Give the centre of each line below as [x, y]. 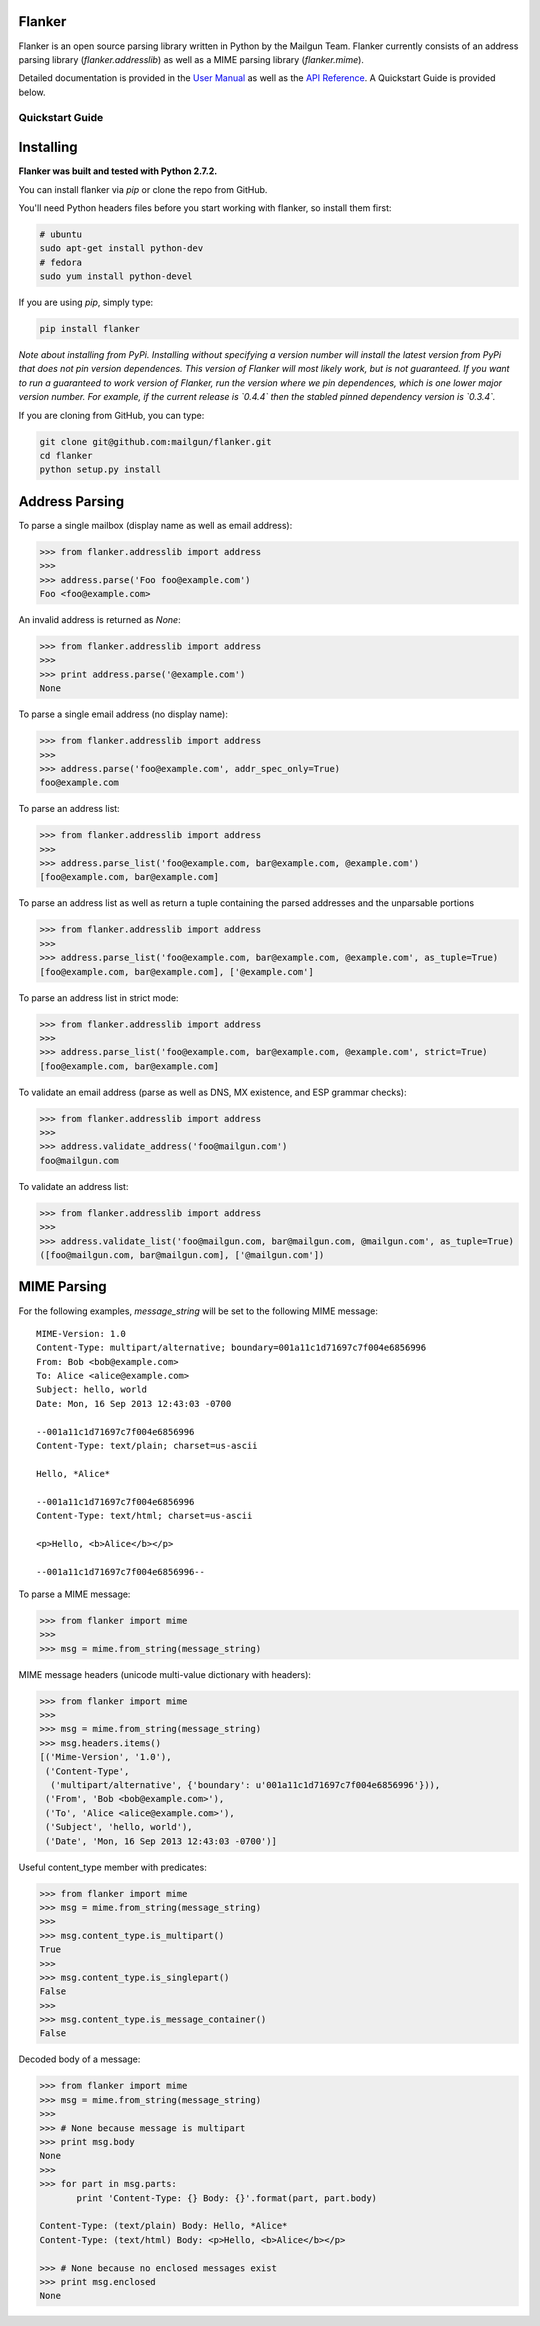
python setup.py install [100, 469]
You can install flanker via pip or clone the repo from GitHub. [143, 189]
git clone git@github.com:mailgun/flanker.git [155, 441]
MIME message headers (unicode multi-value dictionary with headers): [165, 1674]
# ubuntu [61, 234]
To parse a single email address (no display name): [123, 714]
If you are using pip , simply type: [86, 302]
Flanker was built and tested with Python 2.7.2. [118, 171]
